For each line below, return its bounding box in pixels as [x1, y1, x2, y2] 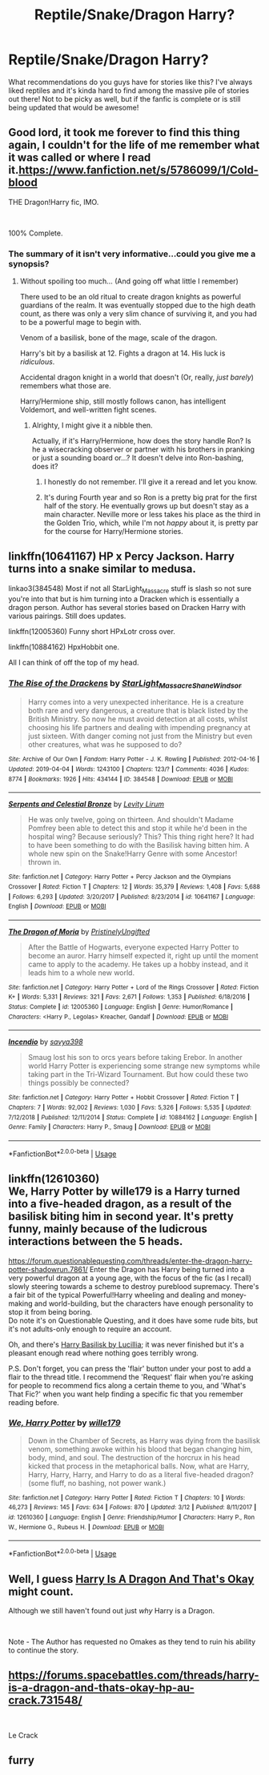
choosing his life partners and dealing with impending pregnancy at [27, 723, 251, 733]
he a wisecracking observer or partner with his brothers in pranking [31, 444, 255, 454]
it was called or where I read [8, 151, 151, 165]
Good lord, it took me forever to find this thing [8, 126, 240, 139]
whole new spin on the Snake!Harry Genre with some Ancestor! [27, 849, 238, 858]
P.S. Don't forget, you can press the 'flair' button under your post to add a [8, 1363, 251, 1373]
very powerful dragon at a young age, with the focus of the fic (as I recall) [8, 1273, 252, 1283]
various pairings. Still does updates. [8, 611, 126, 620]
